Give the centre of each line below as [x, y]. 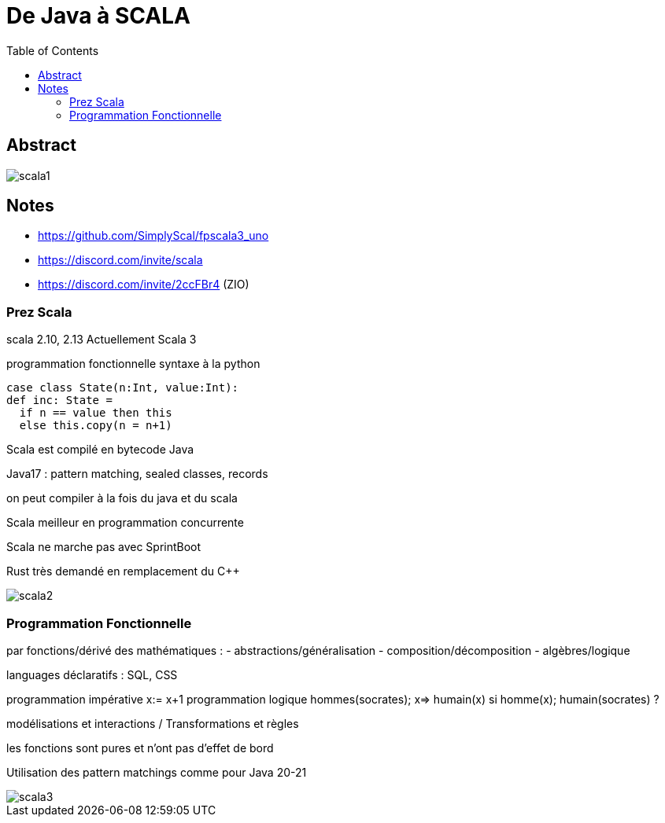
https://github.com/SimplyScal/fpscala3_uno [153, 236]
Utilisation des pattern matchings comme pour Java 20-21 [157, 772]
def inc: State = [59, 400]
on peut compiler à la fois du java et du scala [122, 498]
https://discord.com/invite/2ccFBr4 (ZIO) [144, 285]
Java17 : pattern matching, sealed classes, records [137, 474]
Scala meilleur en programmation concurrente [125, 523]
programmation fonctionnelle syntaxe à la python [133, 364]
